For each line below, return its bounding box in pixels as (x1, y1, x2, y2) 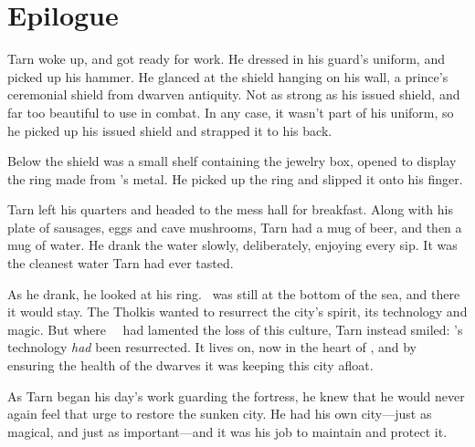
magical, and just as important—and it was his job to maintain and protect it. (7, 421, 448, 441)
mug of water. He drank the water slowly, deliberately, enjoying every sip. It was (7, 235, 458, 255)
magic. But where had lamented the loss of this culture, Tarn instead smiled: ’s (7, 319, 463, 338)
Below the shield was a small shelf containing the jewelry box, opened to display (7, 151, 457, 171)
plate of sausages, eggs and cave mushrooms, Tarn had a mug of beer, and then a (7, 217, 462, 236)
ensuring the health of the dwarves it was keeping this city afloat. (7, 356, 374, 375)
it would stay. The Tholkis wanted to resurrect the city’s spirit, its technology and (7, 302, 468, 321)
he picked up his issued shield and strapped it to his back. (7, 120, 332, 140)
